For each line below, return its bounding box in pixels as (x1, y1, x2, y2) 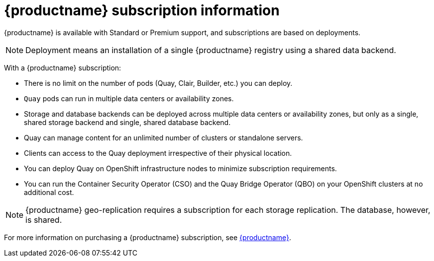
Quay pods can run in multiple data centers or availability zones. (24, 94, 234, 103)
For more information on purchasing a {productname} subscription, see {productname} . (4, 233, 291, 242)
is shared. (25, 214, 62, 225)
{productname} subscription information (4, 2, 280, 19)
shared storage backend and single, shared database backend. (24, 118, 231, 127)
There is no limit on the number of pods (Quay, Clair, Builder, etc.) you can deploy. (24, 78, 293, 87)
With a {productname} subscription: (4, 63, 121, 72)
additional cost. (24, 188, 74, 196)
